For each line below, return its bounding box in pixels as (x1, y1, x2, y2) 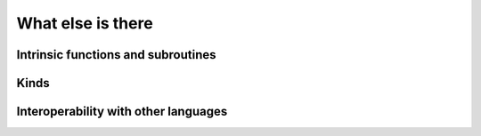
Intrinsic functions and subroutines (16, 47, 217, 62)
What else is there (16, 13, 153, 33)
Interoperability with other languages (16, 104, 228, 119)
